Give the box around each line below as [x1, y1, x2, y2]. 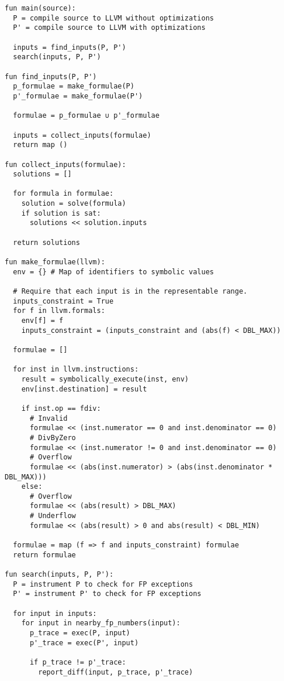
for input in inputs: [13, 609, 97, 618]
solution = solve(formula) [21, 199, 126, 208]
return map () [13, 141, 68, 149]
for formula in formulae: [13, 189, 114, 198]
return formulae [13, 550, 76, 559]
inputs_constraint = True [13, 297, 114, 305]
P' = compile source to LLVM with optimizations [13, 23, 206, 32]
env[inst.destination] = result [21, 384, 147, 393]
